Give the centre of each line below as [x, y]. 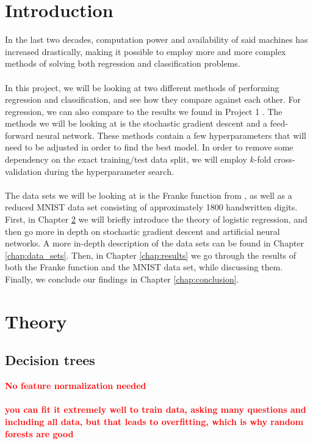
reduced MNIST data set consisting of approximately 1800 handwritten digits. [151, 207]
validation [23, 171]
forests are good [39, 433]
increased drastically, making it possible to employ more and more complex [146, 51]
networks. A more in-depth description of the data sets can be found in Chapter [155, 243]
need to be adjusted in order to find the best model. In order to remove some [149, 147]
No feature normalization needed [76, 386]
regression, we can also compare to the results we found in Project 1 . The [144, 111]
